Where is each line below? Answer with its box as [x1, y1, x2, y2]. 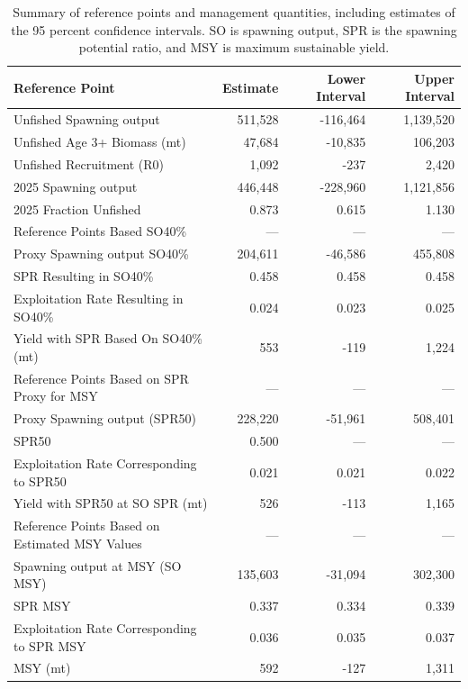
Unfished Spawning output [13, 110, 160, 129]
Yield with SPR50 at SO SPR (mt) [13, 494, 208, 512]
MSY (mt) [13, 658, 71, 677]
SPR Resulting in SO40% [13, 267, 154, 286]
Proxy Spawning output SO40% [13, 244, 189, 263]
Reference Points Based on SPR [13, 368, 189, 387]
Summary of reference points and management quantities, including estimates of [13, 3, 455, 21]
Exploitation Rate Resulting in [13, 288, 184, 307]
